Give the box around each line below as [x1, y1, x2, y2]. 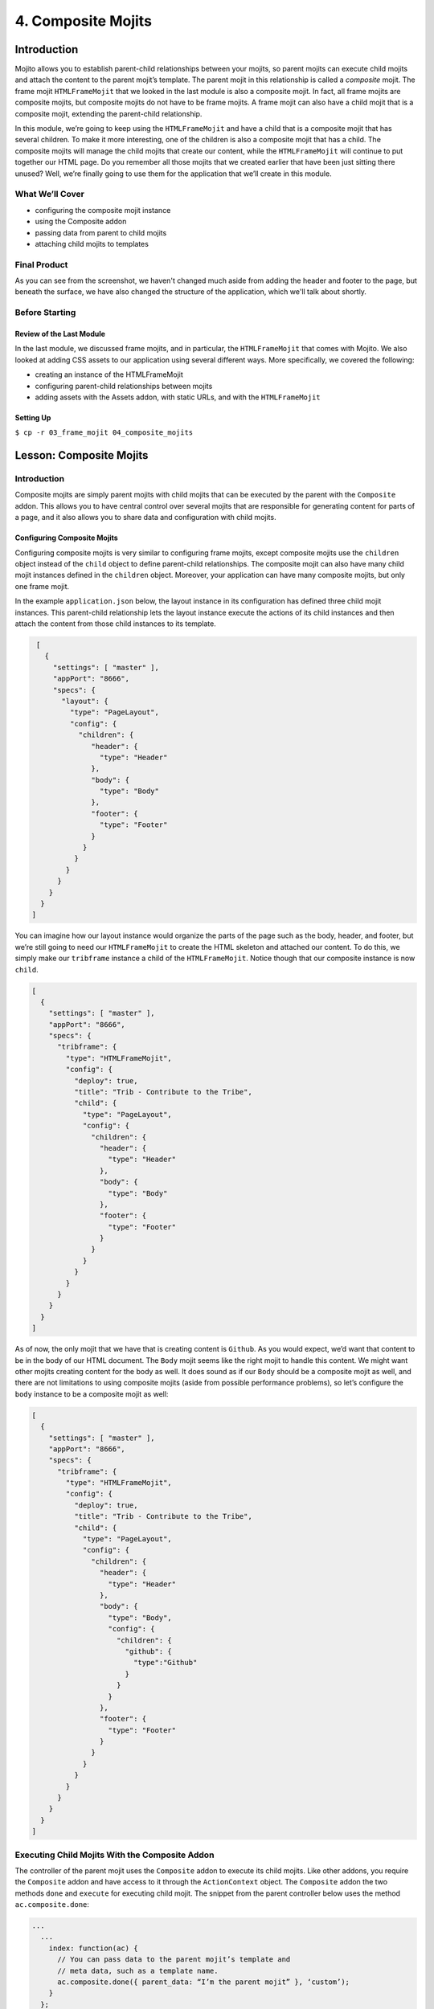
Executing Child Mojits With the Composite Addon [14, 1849, 215, 1860]
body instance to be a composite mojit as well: [14, 1389, 169, 1398]
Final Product [14, 259, 68, 270]
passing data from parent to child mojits [35, 227, 167, 237]
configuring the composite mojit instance [35, 205, 171, 215]
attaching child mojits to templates [35, 239, 149, 248]
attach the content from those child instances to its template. [14, 619, 216, 628]
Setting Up [14, 412, 51, 422]
